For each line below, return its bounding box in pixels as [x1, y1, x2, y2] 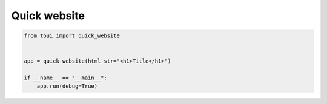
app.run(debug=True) [36, 83, 98, 90]
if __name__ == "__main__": [24, 75, 107, 81]
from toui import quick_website [24, 32, 121, 39]
